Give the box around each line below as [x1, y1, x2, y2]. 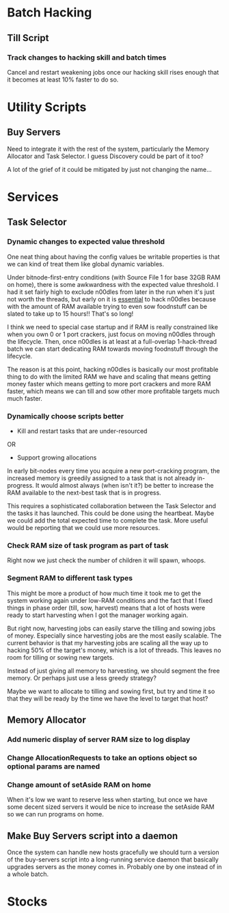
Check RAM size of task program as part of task [7, 540, 169, 550]
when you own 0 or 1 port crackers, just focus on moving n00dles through [7, 330, 215, 338]
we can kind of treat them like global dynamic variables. [7, 260, 165, 268]
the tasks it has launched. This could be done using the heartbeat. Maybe [7, 509, 215, 518]
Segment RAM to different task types [7, 573, 133, 583]
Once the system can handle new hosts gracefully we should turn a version [7, 848, 219, 856]
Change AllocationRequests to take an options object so [7, 753, 198, 762]
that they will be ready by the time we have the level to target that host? [7, 694, 208, 703]
